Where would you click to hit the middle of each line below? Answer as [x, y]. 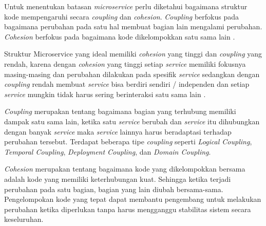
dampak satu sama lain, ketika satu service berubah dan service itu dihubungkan [132, 121]
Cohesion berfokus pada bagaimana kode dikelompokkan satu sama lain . [120, 36]
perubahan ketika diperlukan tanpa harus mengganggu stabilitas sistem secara [128, 209]
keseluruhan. [24, 219]
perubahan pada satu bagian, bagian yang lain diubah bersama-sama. [114, 189]
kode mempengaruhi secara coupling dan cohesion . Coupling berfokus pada [122, 16]
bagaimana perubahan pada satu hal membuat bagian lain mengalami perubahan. [133, 26]
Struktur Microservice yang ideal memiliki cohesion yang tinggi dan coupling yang [133, 54]
